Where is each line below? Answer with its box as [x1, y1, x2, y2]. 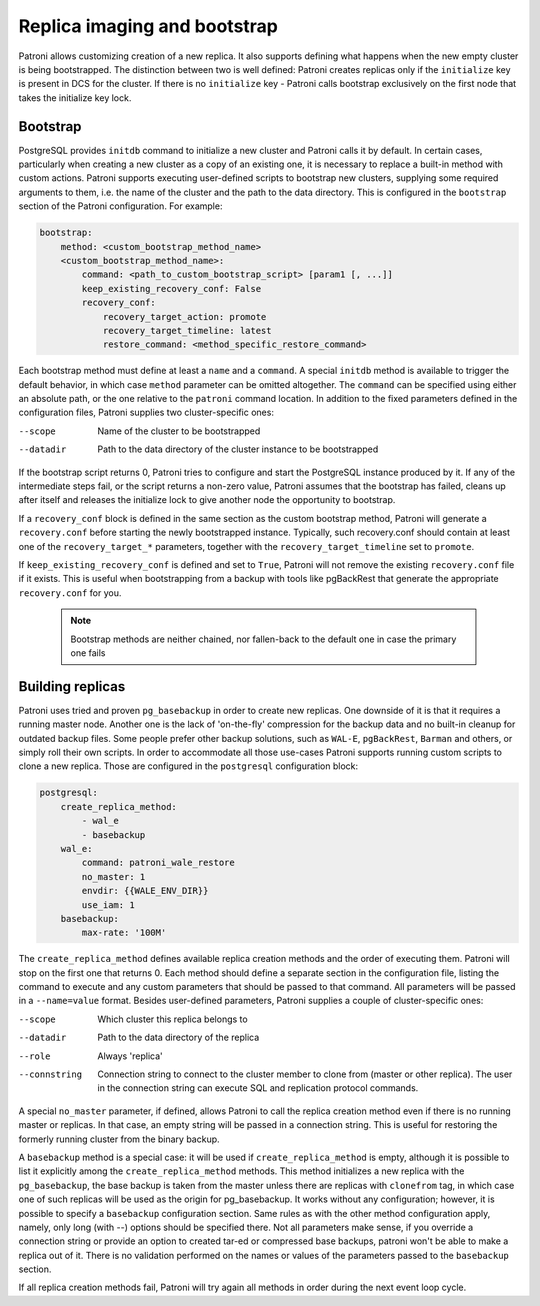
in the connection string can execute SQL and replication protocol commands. [97, 1082, 419, 1094]
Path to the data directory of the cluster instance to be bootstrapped [97, 443, 379, 455]
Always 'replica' [97, 1050, 164, 1062]
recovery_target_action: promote [102, 311, 267, 322]
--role [18, 1050, 51, 1062]
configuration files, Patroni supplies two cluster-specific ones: [18, 406, 275, 419]
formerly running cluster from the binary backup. [18, 1133, 220, 1145]
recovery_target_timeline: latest [102, 325, 272, 336]
